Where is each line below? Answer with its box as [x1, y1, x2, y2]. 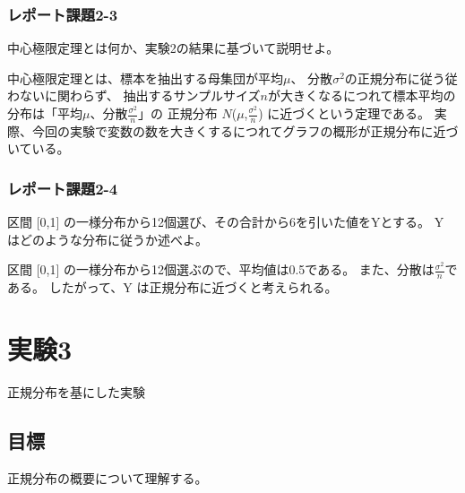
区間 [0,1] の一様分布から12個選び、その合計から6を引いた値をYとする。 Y [7, 212, 444, 231]
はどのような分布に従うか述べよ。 [7, 229, 208, 248]
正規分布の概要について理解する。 [7, 468, 208, 487]
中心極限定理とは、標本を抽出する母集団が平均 [7, 68, 283, 87]
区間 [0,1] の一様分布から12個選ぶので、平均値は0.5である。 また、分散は [7, 260, 435, 279]
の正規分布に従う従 [344, 68, 458, 87]
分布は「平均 [7, 104, 82, 122]
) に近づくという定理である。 [258, 104, 431, 122]
